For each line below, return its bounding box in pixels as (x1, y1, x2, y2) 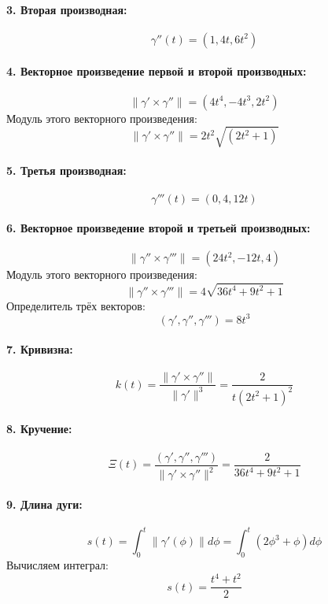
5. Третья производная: (6, 162, 127, 179)
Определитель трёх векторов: (6, 297, 146, 313)
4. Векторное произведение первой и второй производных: (6, 63, 307, 80)
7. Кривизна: (6, 341, 73, 358)
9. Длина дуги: (6, 495, 83, 512)
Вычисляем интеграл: (6, 557, 109, 573)
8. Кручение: (6, 421, 72, 437)
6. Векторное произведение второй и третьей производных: (6, 220, 311, 236)
